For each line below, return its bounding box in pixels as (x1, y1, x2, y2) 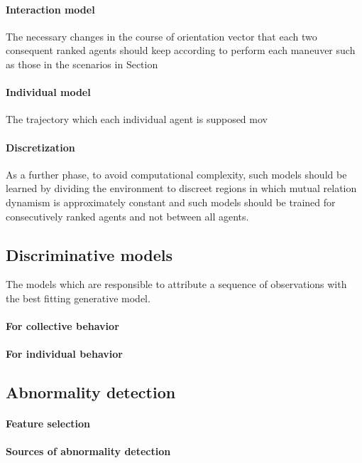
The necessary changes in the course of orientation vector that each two (6, 28, 317, 43)
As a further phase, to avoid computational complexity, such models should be (6, 166, 347, 181)
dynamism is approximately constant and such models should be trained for (6, 194, 336, 209)
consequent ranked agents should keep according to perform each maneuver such (6, 43, 356, 58)
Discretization (6, 139, 75, 154)
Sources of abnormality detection (6, 444, 171, 459)
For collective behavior (6, 319, 119, 334)
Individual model (6, 85, 91, 100)
